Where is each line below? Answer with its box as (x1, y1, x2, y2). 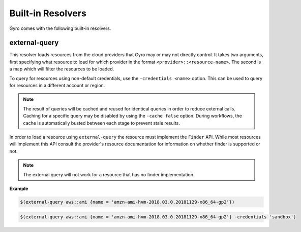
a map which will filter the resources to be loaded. (9, 66, 114, 72)
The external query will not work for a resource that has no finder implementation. (23, 171, 195, 177)
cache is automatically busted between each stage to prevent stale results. (23, 120, 180, 126)
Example (9, 185, 28, 191)
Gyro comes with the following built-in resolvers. (9, 25, 111, 31)
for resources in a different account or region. (9, 83, 105, 89)
